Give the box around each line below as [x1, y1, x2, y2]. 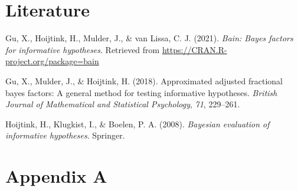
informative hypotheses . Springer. [5, 129, 125, 141]
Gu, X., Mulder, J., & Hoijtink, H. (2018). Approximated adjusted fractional [5, 74, 283, 87]
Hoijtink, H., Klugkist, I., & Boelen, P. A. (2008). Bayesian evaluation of [5, 117, 270, 130]
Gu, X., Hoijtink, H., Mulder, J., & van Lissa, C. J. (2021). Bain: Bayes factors [5, 32, 293, 44]
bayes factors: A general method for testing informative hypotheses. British [5, 86, 277, 98]
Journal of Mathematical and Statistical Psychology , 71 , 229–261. [5, 98, 240, 110]
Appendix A [5, 164, 107, 188]
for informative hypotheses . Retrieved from [5, 43, 160, 55]
